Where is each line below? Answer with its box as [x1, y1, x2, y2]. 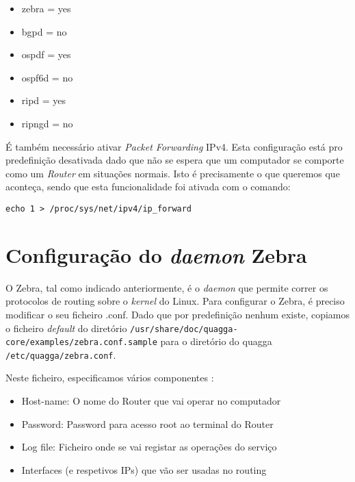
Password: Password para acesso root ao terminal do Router [21, 416, 274, 431]
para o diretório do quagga [160, 334, 272, 348]
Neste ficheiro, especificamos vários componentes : [5, 370, 214, 385]
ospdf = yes [21, 47, 71, 62]
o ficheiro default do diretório [5, 320, 127, 335]
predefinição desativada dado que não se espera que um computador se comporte [5, 153, 344, 167]
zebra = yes [21, 1, 71, 15]
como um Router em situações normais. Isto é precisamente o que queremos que [5, 166, 340, 180]
